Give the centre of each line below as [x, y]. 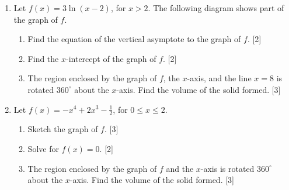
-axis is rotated [227, 168]
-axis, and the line [219, 78]
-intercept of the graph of [111, 58]
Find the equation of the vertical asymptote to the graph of [134, 39]
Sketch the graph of [63, 129]
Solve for [43, 148]
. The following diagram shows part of [216, 8]
